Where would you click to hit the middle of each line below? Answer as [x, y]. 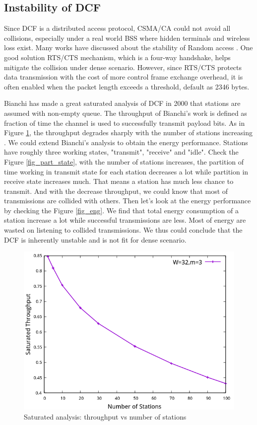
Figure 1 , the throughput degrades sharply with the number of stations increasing [128, 132]
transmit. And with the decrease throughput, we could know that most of [116, 191]
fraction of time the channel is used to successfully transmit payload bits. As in [125, 123]
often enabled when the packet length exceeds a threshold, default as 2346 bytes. [127, 86]
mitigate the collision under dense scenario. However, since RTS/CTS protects [123, 67]
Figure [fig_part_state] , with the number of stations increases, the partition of [124, 161]
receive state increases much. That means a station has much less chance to [119, 181]
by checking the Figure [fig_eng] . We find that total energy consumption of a [121, 210]
